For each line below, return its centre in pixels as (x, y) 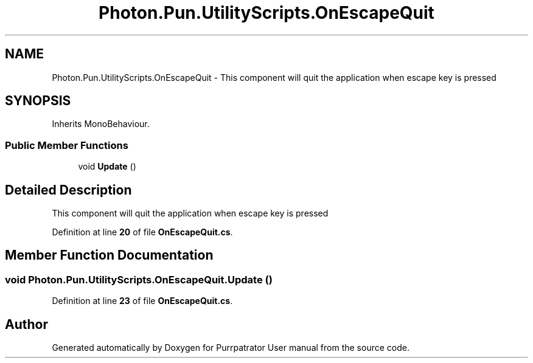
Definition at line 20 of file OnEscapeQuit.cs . (142, 232)
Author (26, 324)
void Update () (107, 167)
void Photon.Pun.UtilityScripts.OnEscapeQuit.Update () (139, 279)
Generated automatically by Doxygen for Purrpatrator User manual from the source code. (231, 348)
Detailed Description (68, 190)
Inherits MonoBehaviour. (101, 124)
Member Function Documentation (109, 255)
